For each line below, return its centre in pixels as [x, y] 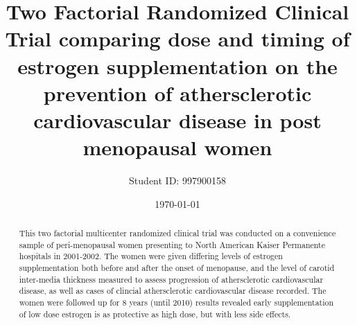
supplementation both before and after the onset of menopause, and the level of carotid [177, 268]
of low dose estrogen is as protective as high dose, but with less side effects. [155, 314]
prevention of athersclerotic [177, 93]
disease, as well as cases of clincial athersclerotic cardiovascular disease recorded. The [173, 291]
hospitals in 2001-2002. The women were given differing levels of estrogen [151, 256]
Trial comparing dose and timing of [177, 38]
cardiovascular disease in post [177, 120]
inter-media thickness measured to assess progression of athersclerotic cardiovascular [171, 279]
